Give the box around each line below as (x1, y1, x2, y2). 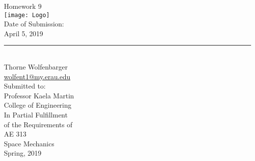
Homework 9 (4, 1, 42, 11)
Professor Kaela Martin (4, 90, 74, 100)
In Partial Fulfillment (4, 110, 68, 119)
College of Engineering (4, 100, 72, 110)
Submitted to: (4, 81, 46, 91)
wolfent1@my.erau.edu (4, 71, 71, 81)
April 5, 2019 (4, 28, 43, 38)
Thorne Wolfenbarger (4, 62, 68, 72)
